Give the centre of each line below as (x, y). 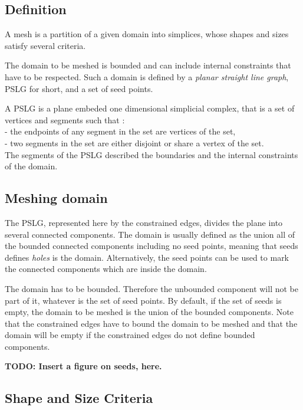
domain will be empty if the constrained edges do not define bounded (130, 335)
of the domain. (31, 166)
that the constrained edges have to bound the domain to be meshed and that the (151, 323)
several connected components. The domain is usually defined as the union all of (150, 234)
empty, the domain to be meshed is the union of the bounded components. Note (149, 312)
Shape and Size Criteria (79, 398)
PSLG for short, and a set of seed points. (79, 88)
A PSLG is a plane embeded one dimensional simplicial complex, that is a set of (150, 108)
